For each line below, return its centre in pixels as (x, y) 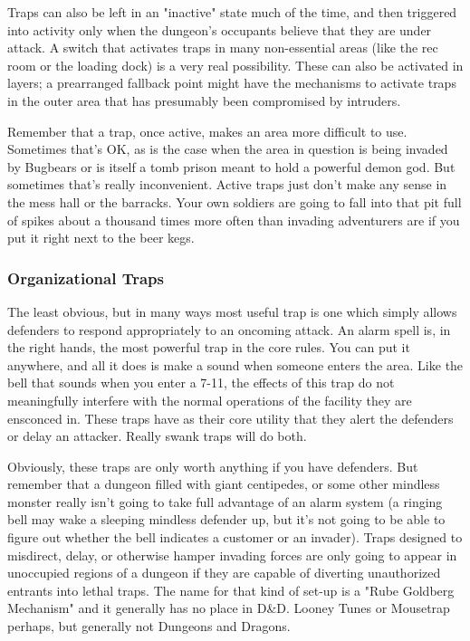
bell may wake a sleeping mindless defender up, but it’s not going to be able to (226, 519)
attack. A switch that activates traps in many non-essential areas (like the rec (223, 48)
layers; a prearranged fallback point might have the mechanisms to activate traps (232, 83)
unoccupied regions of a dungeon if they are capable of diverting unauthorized (224, 573)
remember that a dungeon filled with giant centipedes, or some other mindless (224, 484)
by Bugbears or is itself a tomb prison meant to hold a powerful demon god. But (231, 166)
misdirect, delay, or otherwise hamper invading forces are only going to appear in (232, 555)
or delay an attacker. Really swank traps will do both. (157, 436)
